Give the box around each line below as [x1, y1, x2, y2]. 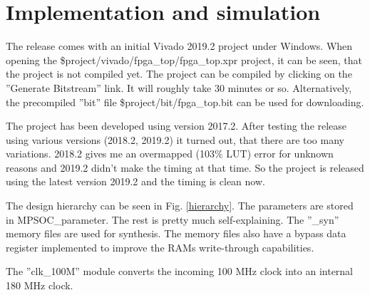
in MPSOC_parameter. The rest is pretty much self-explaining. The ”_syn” [6, 212, 339, 227]
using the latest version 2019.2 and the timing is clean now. [6, 174, 265, 189]
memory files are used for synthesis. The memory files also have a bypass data [6, 226, 346, 241]
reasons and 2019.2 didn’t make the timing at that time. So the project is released [6, 160, 364, 175]
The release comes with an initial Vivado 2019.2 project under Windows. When [6, 38, 353, 53]
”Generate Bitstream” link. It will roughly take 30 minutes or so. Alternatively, [6, 80, 352, 95]
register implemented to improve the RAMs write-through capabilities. [6, 239, 314, 254]
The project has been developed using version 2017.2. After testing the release [6, 118, 347, 133]
